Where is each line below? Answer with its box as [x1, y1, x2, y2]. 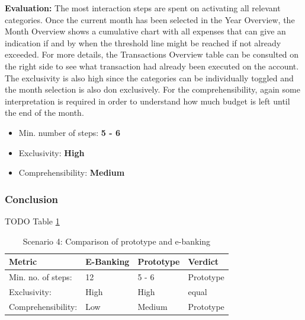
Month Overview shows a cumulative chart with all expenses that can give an [5, 25, 286, 37]
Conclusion [5, 191, 58, 206]
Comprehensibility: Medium [18, 166, 125, 179]
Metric [9, 255, 37, 268]
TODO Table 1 [5, 214, 60, 227]
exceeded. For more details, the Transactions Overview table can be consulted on [5, 48, 299, 61]
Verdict [188, 255, 219, 268]
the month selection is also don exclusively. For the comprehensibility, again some [5, 83, 300, 96]
